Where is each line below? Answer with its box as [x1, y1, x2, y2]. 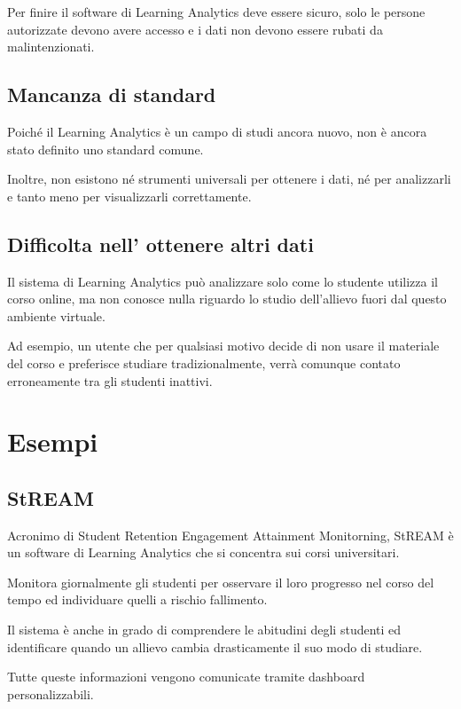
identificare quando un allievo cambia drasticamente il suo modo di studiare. [7, 637, 423, 656]
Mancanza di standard [7, 81, 216, 108]
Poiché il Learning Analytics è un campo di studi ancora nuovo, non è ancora [7, 122, 427, 140]
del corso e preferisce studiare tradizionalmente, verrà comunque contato [7, 353, 401, 372]
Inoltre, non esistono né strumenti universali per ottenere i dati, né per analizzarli [7, 169, 451, 188]
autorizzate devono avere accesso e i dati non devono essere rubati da [7, 20, 383, 38]
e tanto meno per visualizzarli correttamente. [7, 186, 252, 205]
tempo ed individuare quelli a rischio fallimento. [7, 590, 268, 609]
